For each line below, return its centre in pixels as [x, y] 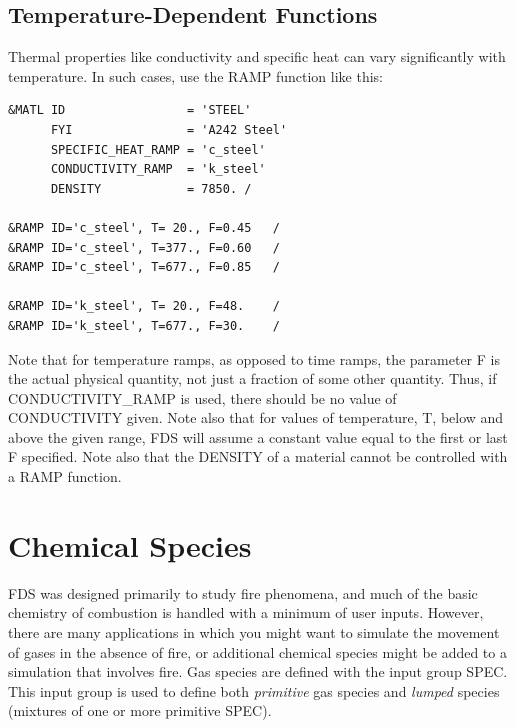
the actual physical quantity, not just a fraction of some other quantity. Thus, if [252, 378]
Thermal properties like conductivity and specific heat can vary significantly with [257, 56]
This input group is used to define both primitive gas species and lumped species [254, 690]
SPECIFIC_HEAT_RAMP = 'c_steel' [158, 149]
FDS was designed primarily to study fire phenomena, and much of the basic [243, 592]
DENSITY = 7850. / [151, 188]
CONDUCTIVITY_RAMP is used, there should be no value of [202, 397]
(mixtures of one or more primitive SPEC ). [140, 710]
